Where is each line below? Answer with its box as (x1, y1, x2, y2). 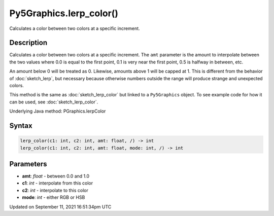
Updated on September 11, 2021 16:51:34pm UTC (9, 203, 112, 210)
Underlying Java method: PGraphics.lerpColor (9, 108, 106, 114)
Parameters (9, 160, 47, 168)
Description (9, 39, 48, 47)
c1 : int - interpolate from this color (22, 180, 93, 186)
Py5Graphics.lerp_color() (9, 8, 119, 19)
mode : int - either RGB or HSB (22, 194, 85, 200)
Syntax (9, 122, 32, 130)
